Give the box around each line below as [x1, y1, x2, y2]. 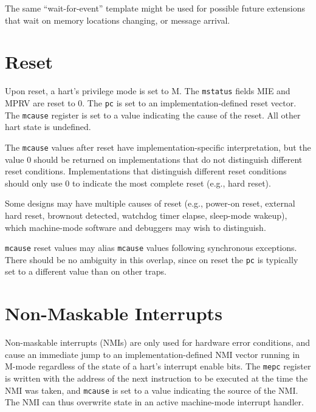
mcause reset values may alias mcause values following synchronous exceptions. [5, 241, 297, 254]
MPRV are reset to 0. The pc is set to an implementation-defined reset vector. [5, 96, 297, 109]
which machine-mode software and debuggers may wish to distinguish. [5, 221, 266, 233]
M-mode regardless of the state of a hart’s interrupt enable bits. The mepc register [5, 360, 311, 373]
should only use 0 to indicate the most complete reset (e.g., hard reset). [5, 176, 271, 189]
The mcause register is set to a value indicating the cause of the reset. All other [5, 108, 301, 121]
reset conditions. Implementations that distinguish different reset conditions [5, 165, 287, 177]
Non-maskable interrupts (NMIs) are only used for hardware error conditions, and [5, 336, 311, 349]
